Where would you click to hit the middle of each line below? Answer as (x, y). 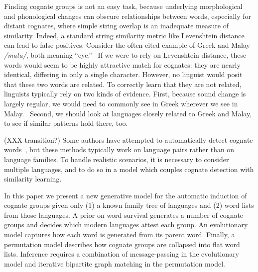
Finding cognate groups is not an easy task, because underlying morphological (123, 6)
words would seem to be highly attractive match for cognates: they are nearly (122, 64)
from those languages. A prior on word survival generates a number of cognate (124, 215)
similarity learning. (33, 179)
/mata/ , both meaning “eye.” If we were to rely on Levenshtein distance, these (125, 54)
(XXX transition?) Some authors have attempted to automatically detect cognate (129, 139)
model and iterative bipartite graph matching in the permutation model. (115, 263)
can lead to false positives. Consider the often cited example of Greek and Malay (127, 45)
